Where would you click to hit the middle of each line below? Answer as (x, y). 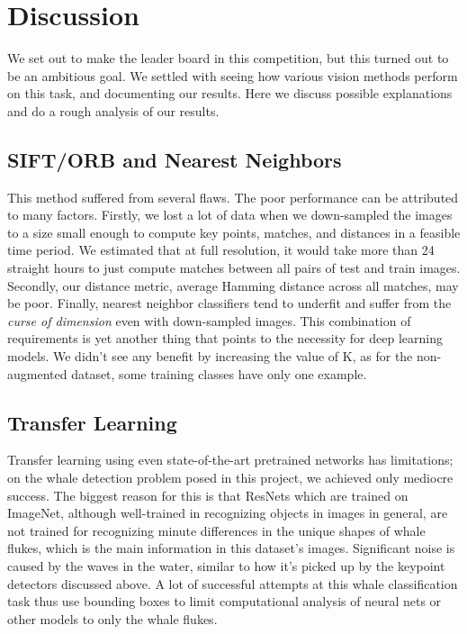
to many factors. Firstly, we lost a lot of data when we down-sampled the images (230, 215)
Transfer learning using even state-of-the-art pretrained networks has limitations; (230, 460)
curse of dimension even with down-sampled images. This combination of (209, 320)
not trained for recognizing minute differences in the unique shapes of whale (216, 530)
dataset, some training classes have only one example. (219, 373)
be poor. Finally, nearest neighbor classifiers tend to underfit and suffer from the (229, 303)
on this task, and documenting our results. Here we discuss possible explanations (230, 93)
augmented (37, 373)
